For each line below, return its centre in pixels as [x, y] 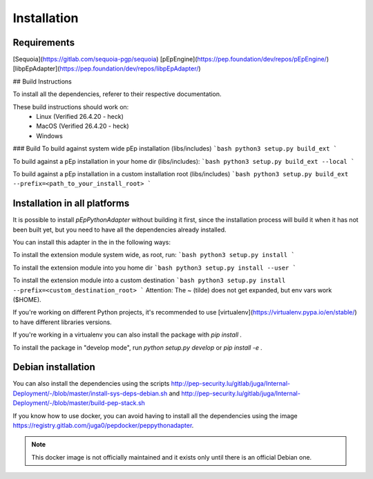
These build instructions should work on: [71, 106]
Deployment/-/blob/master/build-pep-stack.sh [79, 403]
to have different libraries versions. [62, 322]
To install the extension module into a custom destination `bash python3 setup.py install [149, 281]
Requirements [44, 43]
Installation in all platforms [71, 204]
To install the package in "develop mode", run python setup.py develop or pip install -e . [137, 347]
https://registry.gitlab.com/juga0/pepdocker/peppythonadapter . [103, 426]
